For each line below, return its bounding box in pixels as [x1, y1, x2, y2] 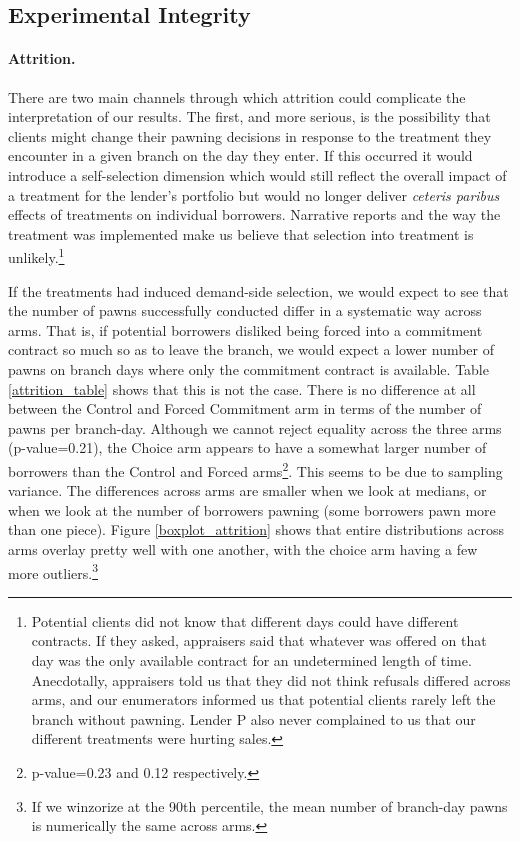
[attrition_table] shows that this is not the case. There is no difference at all [8, 378, 476, 399]
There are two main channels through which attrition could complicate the [8, 86, 466, 107]
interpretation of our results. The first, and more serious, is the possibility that [8, 106, 491, 127]
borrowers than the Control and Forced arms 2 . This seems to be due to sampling [8, 457, 503, 481]
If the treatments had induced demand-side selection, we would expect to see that [8, 280, 509, 301]
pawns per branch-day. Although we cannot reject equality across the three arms [8, 417, 502, 438]
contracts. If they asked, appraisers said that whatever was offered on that [31, 630, 487, 651]
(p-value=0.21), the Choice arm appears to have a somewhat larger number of [8, 437, 487, 458]
